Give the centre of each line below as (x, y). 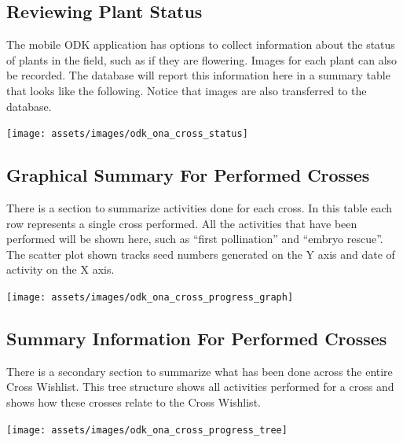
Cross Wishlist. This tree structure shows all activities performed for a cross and (200, 387)
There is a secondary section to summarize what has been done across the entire (200, 371)
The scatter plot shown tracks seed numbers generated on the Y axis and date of (201, 254)
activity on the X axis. (60, 269)
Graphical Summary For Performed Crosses (188, 175)
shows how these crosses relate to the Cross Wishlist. (134, 402)
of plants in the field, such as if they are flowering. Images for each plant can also (202, 59)
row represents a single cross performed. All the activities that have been (182, 223)
